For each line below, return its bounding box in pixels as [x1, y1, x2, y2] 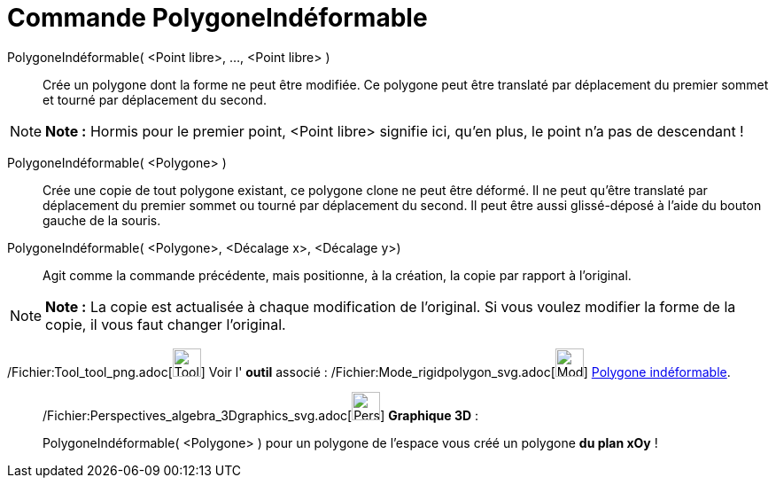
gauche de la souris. [43, 212, 161, 228]
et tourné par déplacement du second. [43, 91, 267, 107]
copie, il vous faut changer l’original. [45, 315, 286, 333]
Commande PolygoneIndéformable [7, 3, 428, 33]
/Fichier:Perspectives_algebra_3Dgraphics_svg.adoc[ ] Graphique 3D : [43, 407, 479, 423]
